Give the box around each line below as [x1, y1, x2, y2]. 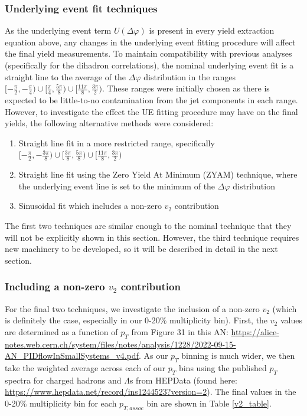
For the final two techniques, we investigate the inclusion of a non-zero [5, 302, 260, 315]
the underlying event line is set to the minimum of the [18, 179, 215, 192]
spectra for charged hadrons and [5, 374, 122, 386]
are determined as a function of [5, 325, 118, 338]
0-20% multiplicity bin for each [5, 397, 117, 409]
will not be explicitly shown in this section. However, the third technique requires [5, 231, 299, 243]
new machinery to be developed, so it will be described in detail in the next [5, 243, 278, 255]
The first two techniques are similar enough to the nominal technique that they [5, 220, 292, 231]
